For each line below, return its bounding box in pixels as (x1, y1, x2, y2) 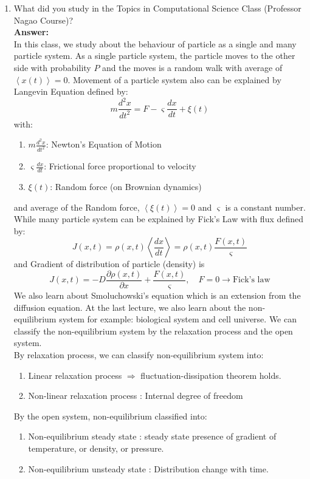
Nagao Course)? (13, 13, 74, 26)
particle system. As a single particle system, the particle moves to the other (13, 49, 295, 62)
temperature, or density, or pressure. (28, 442, 164, 454)
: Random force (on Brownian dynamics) (50, 180, 202, 193)
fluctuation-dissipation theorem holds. (140, 369, 281, 381)
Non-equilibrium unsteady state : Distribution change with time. (28, 462, 269, 475)
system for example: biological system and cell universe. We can (59, 313, 297, 325)
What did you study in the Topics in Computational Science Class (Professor (13, 2, 301, 14)
